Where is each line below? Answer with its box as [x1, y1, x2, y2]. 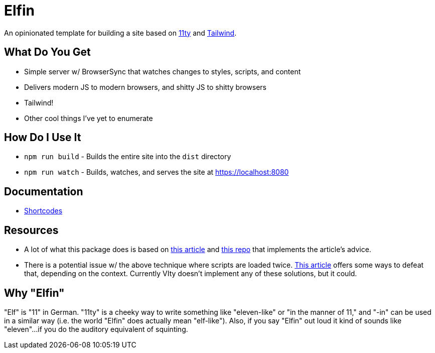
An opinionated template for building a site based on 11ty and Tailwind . [4, 28, 237, 37]
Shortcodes [24, 206, 63, 215]
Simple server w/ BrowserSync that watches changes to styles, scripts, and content [24, 67, 301, 76]
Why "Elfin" [4, 286, 65, 299]
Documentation [4, 185, 83, 198]
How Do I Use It [4, 131, 81, 144]
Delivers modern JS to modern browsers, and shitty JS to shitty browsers [24, 82, 267, 91]
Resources [4, 223, 59, 237]
